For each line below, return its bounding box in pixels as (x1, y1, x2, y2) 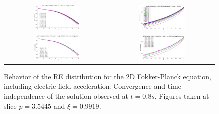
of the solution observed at (47, 90, 128, 101)
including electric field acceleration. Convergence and (4, 81, 166, 91)
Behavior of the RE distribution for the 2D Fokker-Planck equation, (4, 71, 212, 81)
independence (4, 90, 45, 101)
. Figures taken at (154, 90, 209, 101)
